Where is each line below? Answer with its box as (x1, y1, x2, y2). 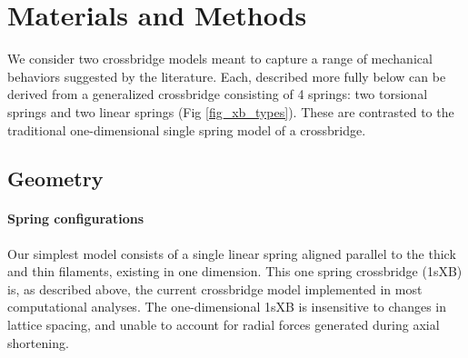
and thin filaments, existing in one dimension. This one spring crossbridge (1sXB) (7, 262, 463, 281)
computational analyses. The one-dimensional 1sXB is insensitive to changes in (7, 297, 446, 316)
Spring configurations (7, 209, 144, 228)
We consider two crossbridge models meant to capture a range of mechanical (7, 49, 433, 68)
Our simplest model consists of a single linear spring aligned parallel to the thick (7, 244, 456, 263)
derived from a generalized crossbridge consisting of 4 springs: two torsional (7, 85, 428, 104)
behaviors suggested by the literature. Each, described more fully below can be (7, 66, 446, 85)
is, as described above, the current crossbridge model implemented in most (7, 279, 423, 298)
